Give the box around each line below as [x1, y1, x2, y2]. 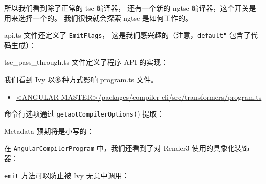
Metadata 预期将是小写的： [4, 125, 94, 136]
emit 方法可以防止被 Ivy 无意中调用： [4, 170, 129, 180]
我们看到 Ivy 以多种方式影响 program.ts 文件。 [4, 74, 158, 85]
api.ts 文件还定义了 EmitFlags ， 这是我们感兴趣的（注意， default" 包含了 [4, 30, 251, 40]
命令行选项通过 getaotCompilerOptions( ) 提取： [4, 108, 164, 119]
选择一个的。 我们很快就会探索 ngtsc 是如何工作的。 [18, 12, 192, 23]
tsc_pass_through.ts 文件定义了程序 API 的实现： [4, 57, 168, 67]
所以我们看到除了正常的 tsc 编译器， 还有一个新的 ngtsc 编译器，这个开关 [4, 3, 249, 13]
